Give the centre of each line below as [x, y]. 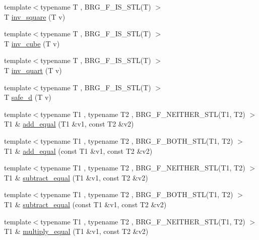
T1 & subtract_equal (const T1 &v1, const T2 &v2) [85, 204]
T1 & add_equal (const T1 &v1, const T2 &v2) [78, 151]
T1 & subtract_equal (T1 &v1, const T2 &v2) [76, 177]
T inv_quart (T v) [33, 70]
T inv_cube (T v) [32, 43]
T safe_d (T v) [28, 97]
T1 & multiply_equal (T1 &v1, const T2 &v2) [76, 231]
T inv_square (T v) [35, 16]
